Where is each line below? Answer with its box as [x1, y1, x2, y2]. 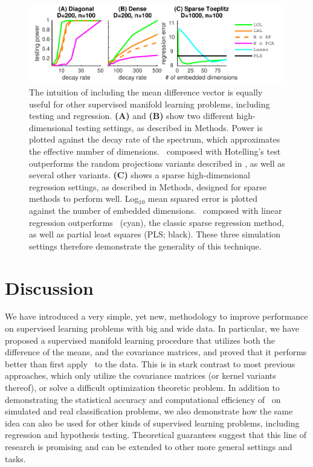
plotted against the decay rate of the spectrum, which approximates [29, 133, 280, 146]
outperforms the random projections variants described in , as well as [29, 156, 285, 169]
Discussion [5, 275, 94, 300]
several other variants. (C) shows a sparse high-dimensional [29, 169, 250, 181]
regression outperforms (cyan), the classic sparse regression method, [29, 216, 285, 228]
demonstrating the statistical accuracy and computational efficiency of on [5, 393, 281, 405]
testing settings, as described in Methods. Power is [76, 121, 263, 134]
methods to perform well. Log [29, 192, 139, 205]
